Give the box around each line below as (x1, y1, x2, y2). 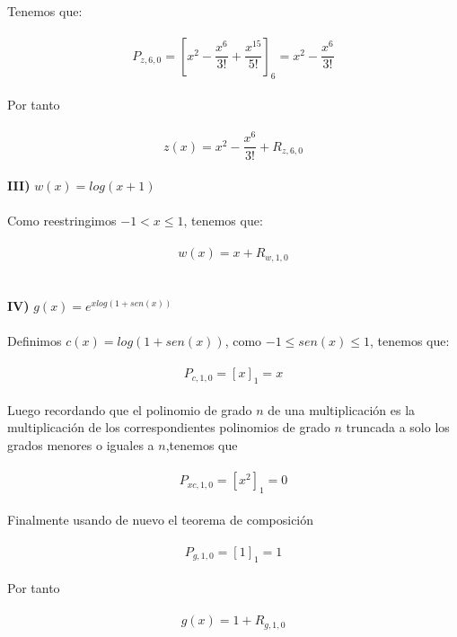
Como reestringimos (7, 211, 117, 230)
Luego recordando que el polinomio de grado (7, 400, 252, 419)
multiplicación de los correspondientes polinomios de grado (7, 418, 330, 437)
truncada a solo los (346, 418, 450, 437)
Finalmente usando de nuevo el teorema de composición (7, 509, 314, 528)
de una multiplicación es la (268, 400, 416, 419)
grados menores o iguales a (7, 436, 154, 455)
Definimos (7, 332, 62, 350)
